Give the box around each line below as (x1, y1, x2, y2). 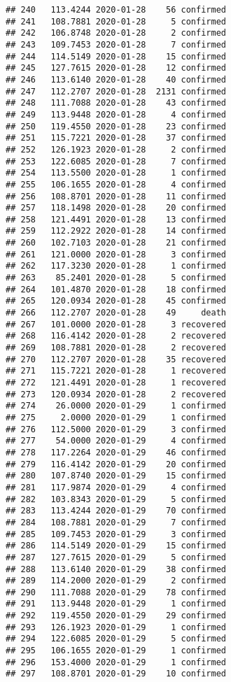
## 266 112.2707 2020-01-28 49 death (6, 308, 226, 318)
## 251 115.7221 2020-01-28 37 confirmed (6, 133, 226, 143)
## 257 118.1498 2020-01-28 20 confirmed (6, 203, 226, 213)
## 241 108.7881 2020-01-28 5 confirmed (6, 16, 226, 27)
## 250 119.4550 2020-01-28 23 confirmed (6, 121, 226, 132)
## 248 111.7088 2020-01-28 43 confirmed (6, 98, 226, 108)
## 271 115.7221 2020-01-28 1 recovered (6, 366, 226, 376)
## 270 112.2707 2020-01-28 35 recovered (6, 354, 226, 364)
